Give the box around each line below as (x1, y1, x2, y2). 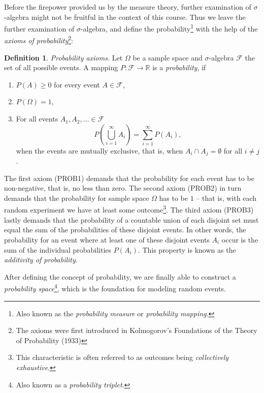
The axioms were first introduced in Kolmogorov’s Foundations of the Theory (16, 325, 257, 336)
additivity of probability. (4, 254, 78, 265)
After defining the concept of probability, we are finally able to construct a (4, 271, 236, 282)
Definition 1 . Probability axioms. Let (4, 52, 123, 63)
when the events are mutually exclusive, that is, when (16, 145, 183, 156)
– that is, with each (196, 192, 256, 203)
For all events (16, 113, 58, 124)
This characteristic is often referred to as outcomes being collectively (16, 352, 229, 362)
